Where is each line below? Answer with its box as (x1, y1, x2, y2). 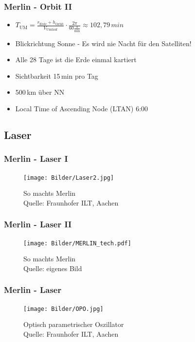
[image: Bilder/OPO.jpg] (23, 305, 104, 312)
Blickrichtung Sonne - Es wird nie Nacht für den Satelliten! (15, 38, 192, 48)
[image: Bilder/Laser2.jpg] (23, 174, 114, 181)
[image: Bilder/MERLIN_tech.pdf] (23, 239, 131, 247)
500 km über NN (15, 87, 65, 97)
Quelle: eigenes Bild (23, 263, 82, 273)
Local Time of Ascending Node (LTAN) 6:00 (15, 103, 148, 113)
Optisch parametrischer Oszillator (23, 319, 124, 329)
